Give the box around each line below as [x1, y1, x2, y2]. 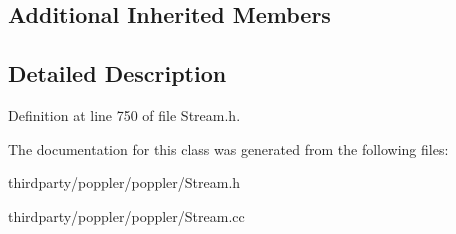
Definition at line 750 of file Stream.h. [8, 104, 241, 125]
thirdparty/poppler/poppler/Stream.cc [8, 205, 245, 226]
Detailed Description [8, 58, 227, 89]
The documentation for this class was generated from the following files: [8, 138, 449, 159]
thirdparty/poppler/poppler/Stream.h [8, 172, 241, 193]
